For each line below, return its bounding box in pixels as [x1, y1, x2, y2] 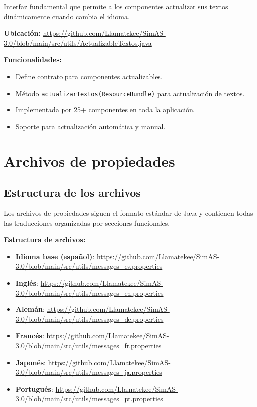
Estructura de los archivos [4, 185, 141, 200]
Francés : [15, 330, 44, 341]
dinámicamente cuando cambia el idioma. [4, 11, 129, 21]
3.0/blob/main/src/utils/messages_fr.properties [15, 340, 162, 350]
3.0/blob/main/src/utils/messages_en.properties [15, 287, 164, 298]
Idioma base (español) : [15, 251, 95, 261]
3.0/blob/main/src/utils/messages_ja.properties [15, 367, 162, 377]
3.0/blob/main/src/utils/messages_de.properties [15, 313, 164, 324]
